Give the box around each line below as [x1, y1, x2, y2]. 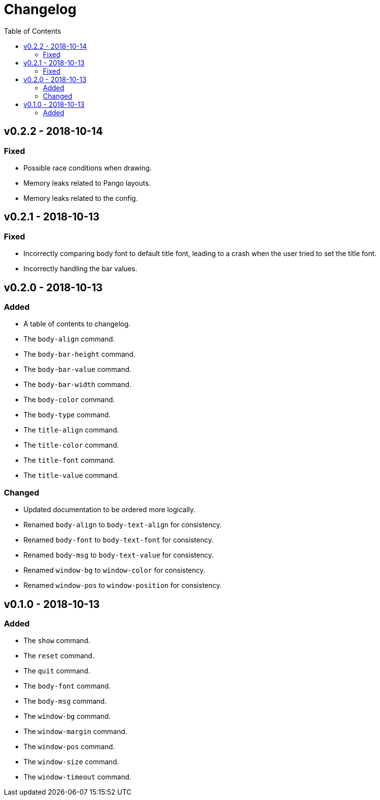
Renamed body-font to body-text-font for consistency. [23, 536, 214, 544]
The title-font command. [23, 456, 115, 465]
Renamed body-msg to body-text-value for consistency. [23, 551, 214, 560]
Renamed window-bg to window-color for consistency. [23, 566, 205, 575]
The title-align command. [23, 426, 119, 434]
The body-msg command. [23, 697, 107, 706]
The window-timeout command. [23, 773, 132, 781]
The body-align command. [23, 335, 115, 344]
